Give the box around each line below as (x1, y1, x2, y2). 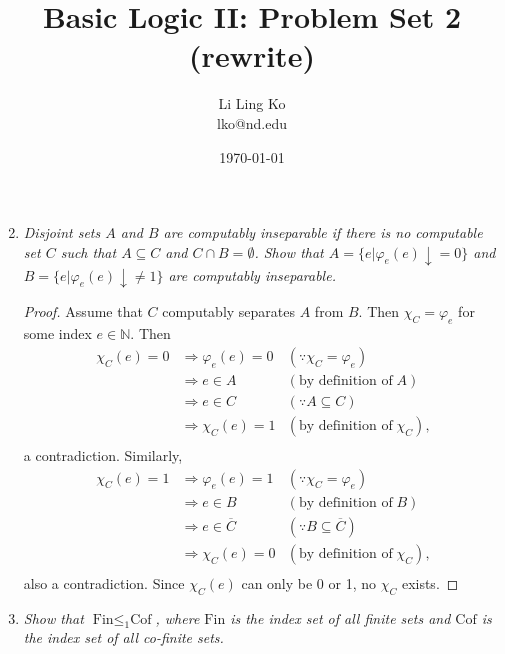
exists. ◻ (401, 572, 459, 593)
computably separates (162, 301, 296, 322)
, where (155, 607, 200, 628)
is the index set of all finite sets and (230, 607, 451, 628)
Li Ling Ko (218, 93, 286, 114)
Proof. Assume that (23, 301, 143, 322)
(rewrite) (189, 35, 315, 76)
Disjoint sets (23, 222, 101, 243)
